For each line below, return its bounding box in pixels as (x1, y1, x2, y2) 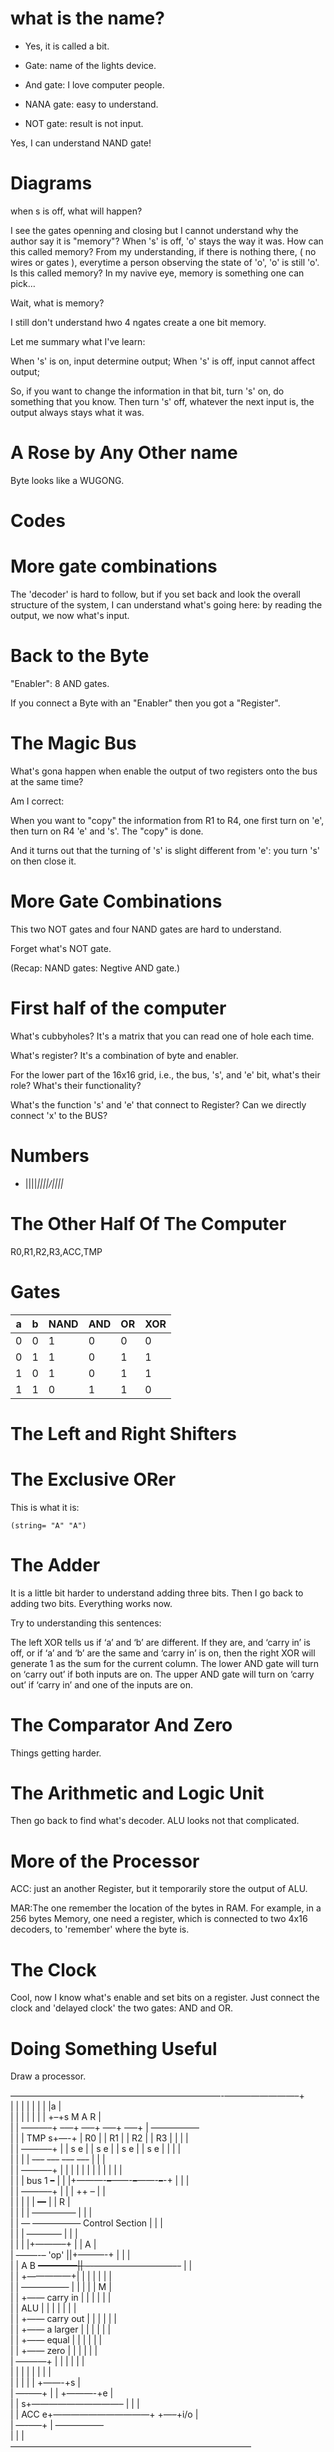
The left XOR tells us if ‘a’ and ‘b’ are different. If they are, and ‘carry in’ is (10, 1636, 311, 1648)
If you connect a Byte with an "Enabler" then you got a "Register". (10, 697, 281, 709)
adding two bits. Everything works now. (10, 1597, 173, 1609)
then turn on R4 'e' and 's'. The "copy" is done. (10, 825, 204, 837)
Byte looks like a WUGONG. (10, 474, 125, 486)
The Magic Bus (10, 732, 137, 755)
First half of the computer (10, 997, 227, 1019)
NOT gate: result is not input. (24, 117, 144, 129)
